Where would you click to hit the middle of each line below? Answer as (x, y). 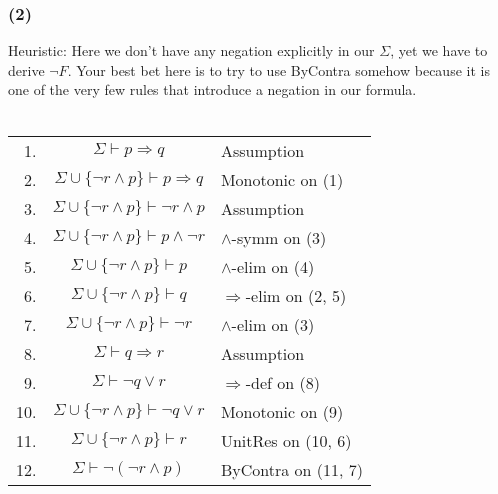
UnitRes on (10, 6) (286, 440)
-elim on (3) (273, 324)
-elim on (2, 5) (296, 295)
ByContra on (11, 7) (291, 469)
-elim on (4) (273, 266)
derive (26, 69)
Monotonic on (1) (282, 179)
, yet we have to (439, 50)
